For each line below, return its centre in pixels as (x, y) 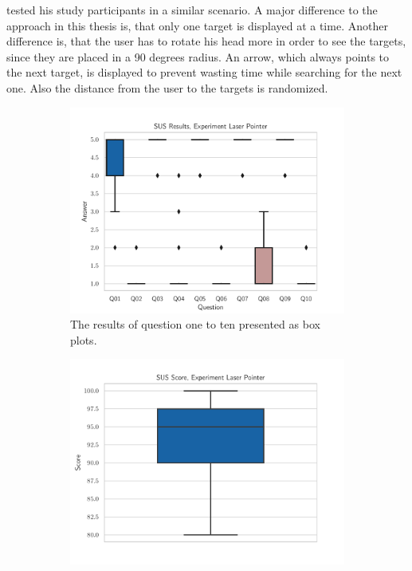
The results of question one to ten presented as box (195, 324)
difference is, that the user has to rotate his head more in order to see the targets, (206, 41)
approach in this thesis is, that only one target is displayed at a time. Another (197, 25)
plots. (84, 339)
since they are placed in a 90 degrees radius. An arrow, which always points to (198, 56)
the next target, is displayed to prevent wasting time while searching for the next (204, 72)
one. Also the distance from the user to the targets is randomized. (167, 87)
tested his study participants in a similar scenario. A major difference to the (192, 10)
